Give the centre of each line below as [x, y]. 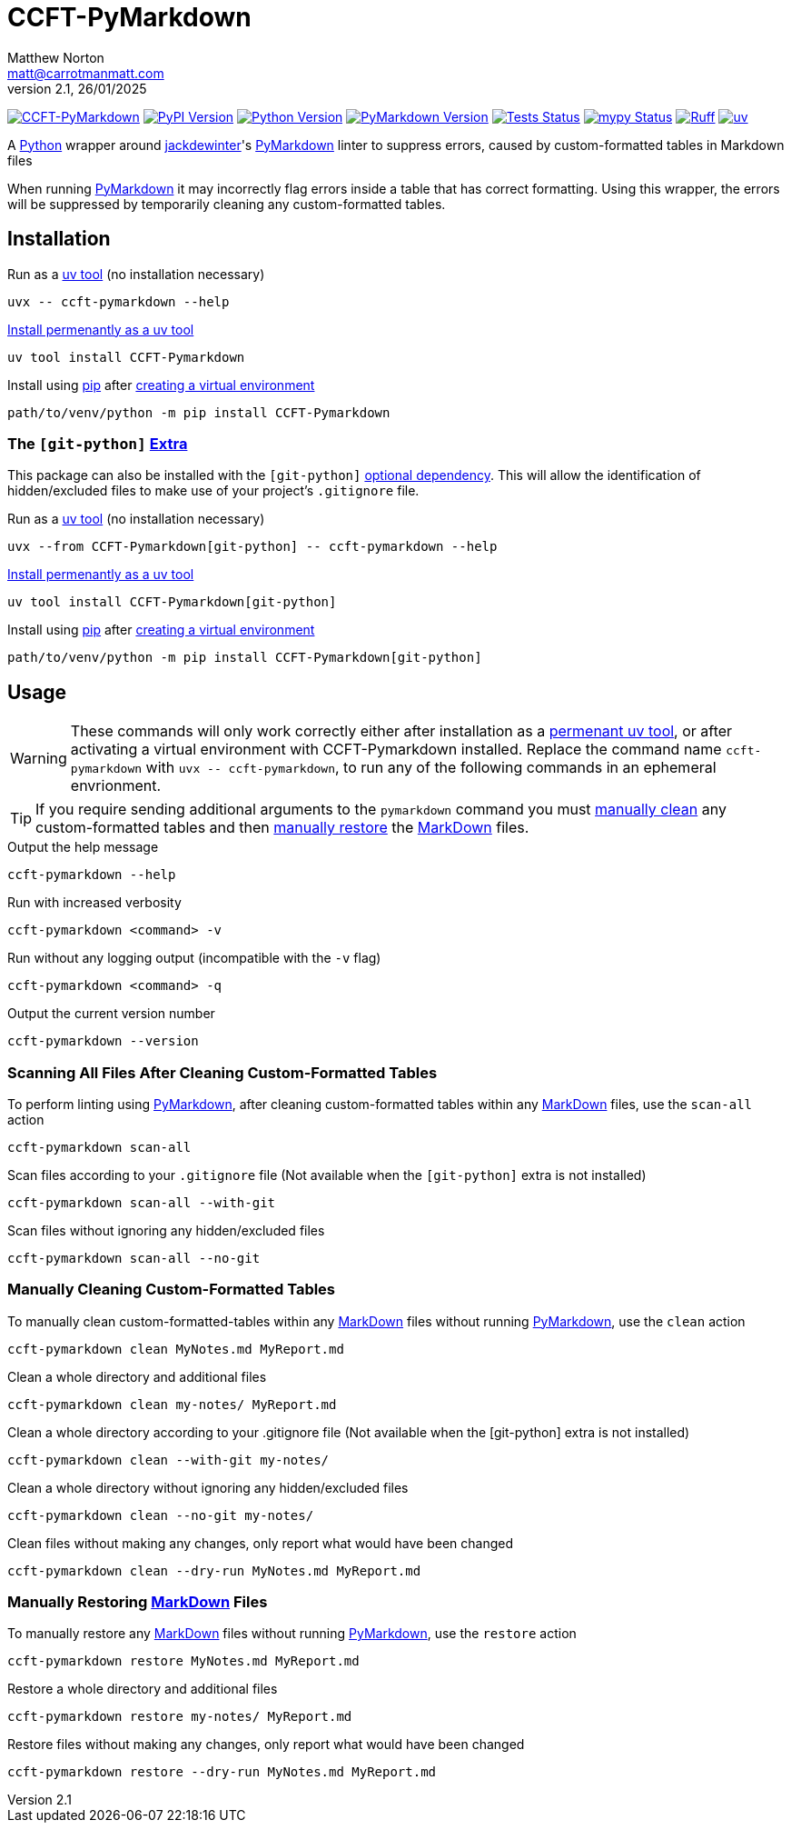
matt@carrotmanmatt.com [86, 73]
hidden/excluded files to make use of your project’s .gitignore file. [213, 491]
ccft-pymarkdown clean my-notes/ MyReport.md [172, 1404]
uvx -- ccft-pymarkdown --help [119, 301]
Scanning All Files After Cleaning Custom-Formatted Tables [222, 1072]
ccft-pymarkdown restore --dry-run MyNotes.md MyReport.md [222, 1772]
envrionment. [116, 786]
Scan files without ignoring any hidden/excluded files [166, 1230]
